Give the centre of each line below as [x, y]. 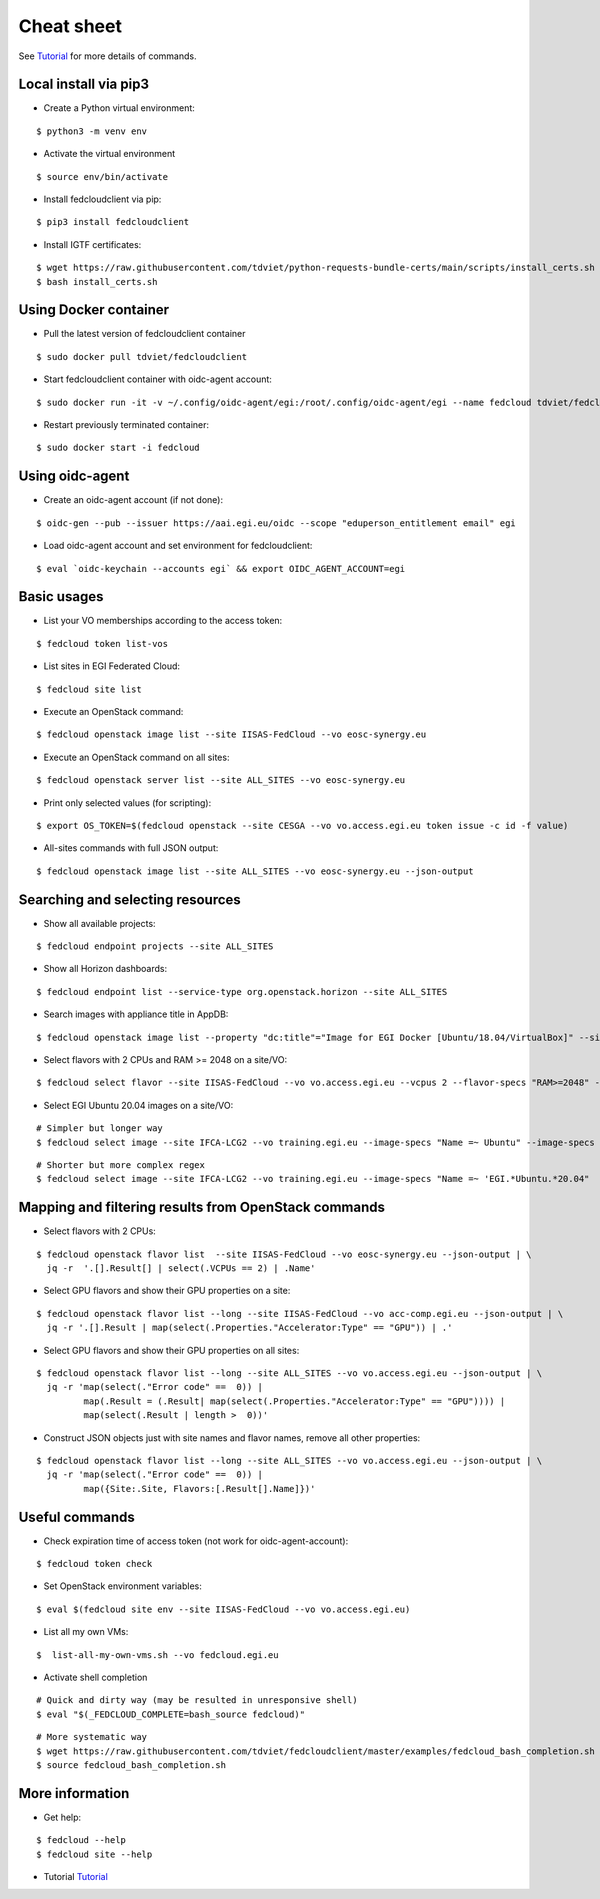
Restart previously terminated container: [126, 425]
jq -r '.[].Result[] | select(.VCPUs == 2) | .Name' [181, 1268]
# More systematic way [92, 1737]
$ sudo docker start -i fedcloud [118, 448]
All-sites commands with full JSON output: [131, 848]
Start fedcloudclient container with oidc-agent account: [157, 379]
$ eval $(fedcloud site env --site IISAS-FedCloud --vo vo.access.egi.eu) [223, 1609]
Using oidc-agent [74, 476]
